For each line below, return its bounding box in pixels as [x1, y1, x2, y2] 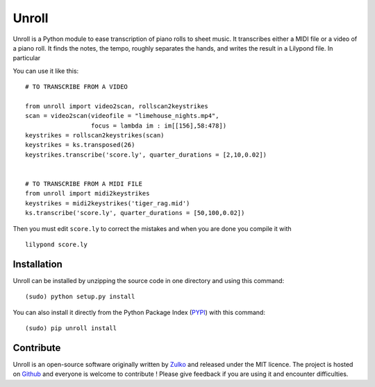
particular [12, 54, 41, 62]
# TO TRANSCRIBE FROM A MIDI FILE [25, 180, 142, 188]
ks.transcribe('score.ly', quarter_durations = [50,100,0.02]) [25, 209, 245, 217]
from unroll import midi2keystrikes [25, 189, 150, 198]
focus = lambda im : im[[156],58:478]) [90, 121, 227, 130]
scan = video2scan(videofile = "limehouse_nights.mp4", [25, 112, 219, 120]
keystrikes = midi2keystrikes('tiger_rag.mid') [25, 199, 190, 207]
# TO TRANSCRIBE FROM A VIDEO [25, 83, 128, 91]
